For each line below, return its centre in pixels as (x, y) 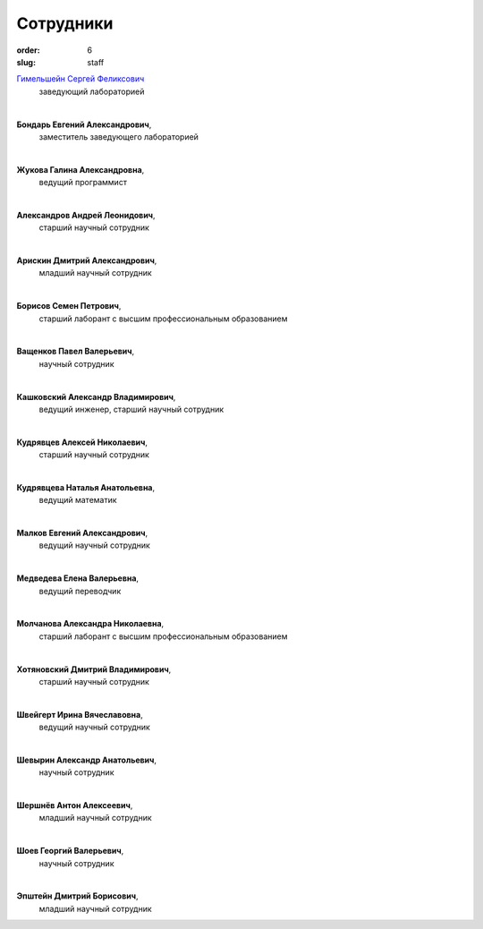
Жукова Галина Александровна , (80, 169)
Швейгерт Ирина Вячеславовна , (80, 714)
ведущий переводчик (80, 591)
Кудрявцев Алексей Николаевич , (82, 442)
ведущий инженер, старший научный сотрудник (131, 409)
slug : (26, 62)
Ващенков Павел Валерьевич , (76, 351)
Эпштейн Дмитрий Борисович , (77, 896)
